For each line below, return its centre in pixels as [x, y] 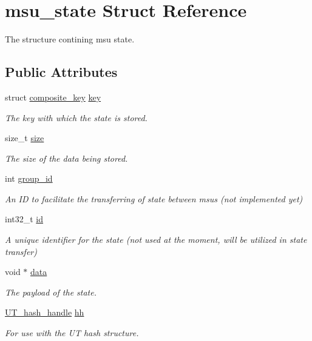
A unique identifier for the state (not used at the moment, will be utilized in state [156, 240]
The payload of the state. [51, 292]
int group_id [29, 178]
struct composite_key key [53, 97]
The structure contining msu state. [70, 39]
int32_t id [24, 219]
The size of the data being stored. [66, 158]
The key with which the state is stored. [76, 117]
